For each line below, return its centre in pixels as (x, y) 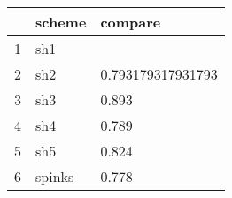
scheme (61, 22)
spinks (55, 176)
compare (131, 22)
